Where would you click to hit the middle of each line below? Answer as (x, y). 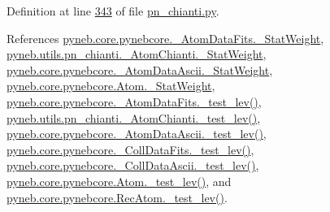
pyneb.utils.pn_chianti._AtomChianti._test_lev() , (134, 117)
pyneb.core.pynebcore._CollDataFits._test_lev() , (130, 149)
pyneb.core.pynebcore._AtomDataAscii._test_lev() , (137, 134)
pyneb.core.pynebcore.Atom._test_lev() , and (119, 181)
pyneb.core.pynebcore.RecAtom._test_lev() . (117, 197)
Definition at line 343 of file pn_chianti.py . (113, 11)
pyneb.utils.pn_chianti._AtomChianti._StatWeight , (137, 54)
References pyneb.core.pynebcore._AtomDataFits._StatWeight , (165, 38)
